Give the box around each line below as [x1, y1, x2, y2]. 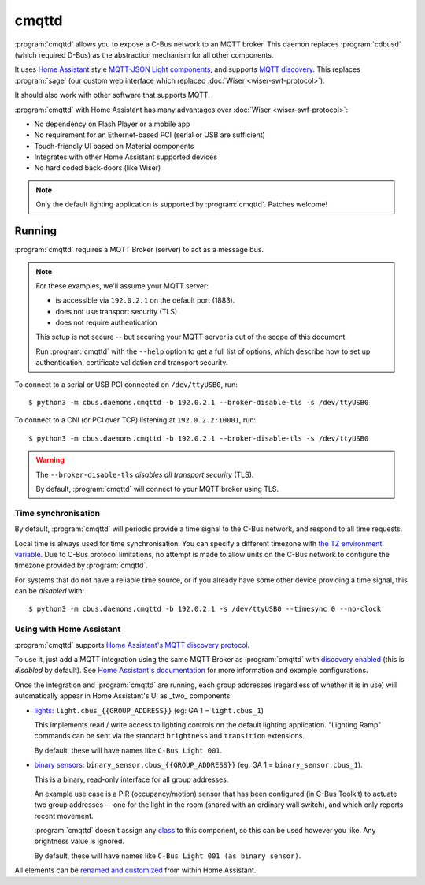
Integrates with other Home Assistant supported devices [34, 152, 218, 162]
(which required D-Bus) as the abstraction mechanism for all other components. [14, 50, 274, 59]
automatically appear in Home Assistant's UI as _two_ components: [14, 691, 232, 701]
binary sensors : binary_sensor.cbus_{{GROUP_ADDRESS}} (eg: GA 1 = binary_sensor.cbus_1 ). [34, 760, 363, 770]
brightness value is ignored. [34, 836, 125, 846]
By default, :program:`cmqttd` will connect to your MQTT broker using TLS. [35, 485, 279, 493]
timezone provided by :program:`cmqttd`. [14, 560, 149, 571]
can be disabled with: [14, 586, 85, 596]
